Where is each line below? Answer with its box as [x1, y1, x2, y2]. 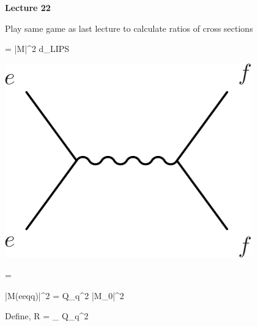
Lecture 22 [5, 1, 51, 13]
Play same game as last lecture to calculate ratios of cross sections [5, 21, 253, 34]
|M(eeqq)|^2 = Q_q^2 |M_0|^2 [5, 289, 124, 302]
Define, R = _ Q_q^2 [5, 309, 89, 322]
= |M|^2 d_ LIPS [5, 42, 70, 55]
